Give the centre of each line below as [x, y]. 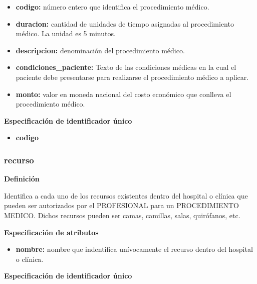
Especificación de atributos [51, 232]
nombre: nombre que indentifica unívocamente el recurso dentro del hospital [134, 249]
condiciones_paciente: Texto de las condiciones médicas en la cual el [126, 67]
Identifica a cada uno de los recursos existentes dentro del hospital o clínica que [126, 195]
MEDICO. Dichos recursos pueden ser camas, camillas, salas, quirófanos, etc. [122, 215]
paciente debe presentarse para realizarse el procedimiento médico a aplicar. [132, 77]
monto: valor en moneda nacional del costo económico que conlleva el [123, 94]
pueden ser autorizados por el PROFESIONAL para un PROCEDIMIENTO [121, 205]
